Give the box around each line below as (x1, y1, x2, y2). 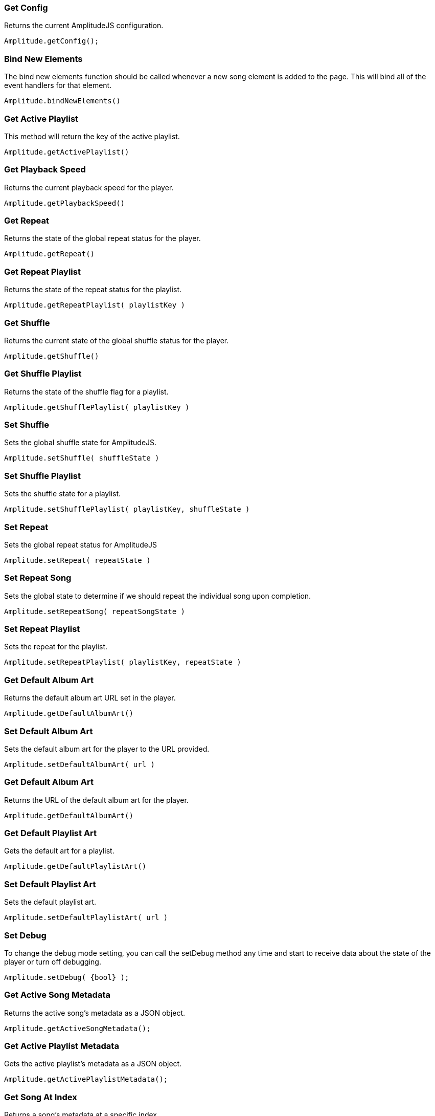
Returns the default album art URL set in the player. (4, 693, 176, 703)
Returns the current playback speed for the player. (4, 183, 174, 192)
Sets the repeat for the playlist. (4, 642, 107, 651)
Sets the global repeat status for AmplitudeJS (4, 540, 157, 549)
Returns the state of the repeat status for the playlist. (4, 285, 181, 294)
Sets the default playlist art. (4, 898, 97, 907)
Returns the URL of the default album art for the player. (4, 795, 189, 804)
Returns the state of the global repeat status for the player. (4, 234, 201, 243)
